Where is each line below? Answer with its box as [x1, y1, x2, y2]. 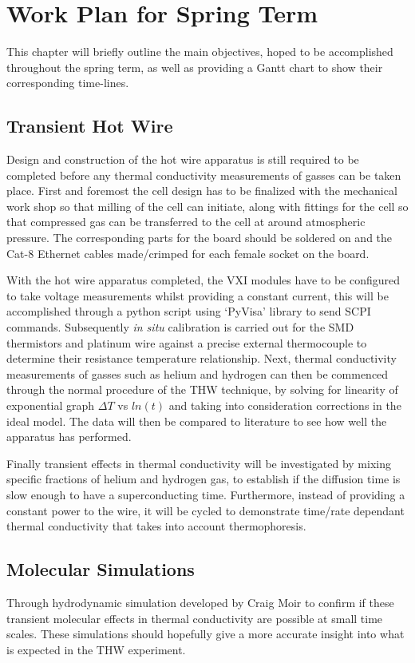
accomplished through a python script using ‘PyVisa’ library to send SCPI [6, 303, 371, 320]
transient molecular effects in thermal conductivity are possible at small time [6, 609, 383, 626]
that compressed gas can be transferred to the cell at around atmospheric [6, 213, 366, 230]
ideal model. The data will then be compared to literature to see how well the [6, 412, 387, 429]
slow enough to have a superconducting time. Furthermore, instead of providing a [6, 486, 405, 502]
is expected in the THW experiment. [6, 641, 186, 657]
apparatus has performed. [6, 428, 132, 445]
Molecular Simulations [6, 557, 195, 582]
